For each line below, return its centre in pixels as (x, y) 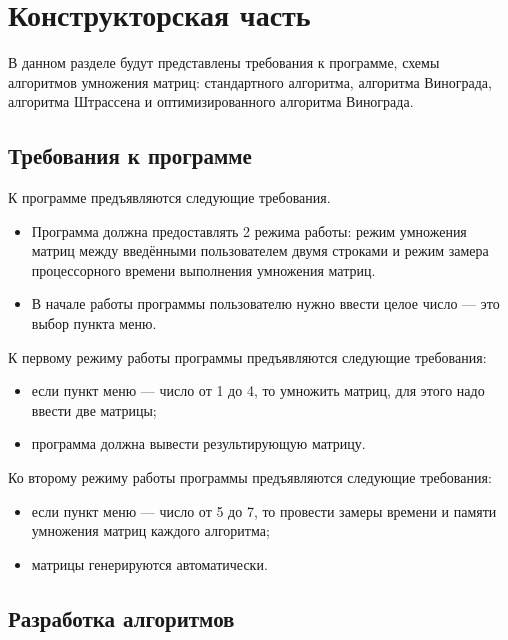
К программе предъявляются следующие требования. (169, 197)
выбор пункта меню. (94, 323)
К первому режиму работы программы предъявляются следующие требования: (247, 356)
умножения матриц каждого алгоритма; (150, 530)
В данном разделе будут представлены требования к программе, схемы (224, 62)
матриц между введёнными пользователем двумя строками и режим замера (260, 250)
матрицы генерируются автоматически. (149, 563)
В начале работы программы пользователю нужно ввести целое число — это (265, 303)
